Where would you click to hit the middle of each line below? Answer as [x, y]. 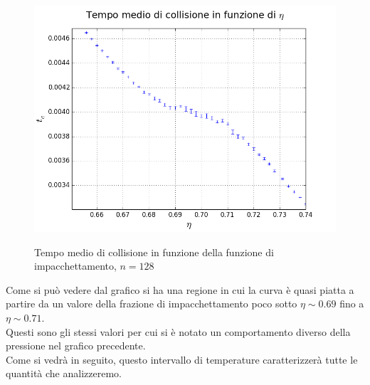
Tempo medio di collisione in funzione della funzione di [154, 252]
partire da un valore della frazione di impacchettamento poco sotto [152, 304]
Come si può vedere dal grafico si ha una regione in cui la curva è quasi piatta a [180, 289]
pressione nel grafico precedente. [76, 346]
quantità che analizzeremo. [64, 373]
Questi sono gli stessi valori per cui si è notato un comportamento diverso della [178, 331]
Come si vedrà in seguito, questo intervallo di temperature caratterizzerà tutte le [182, 359]
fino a [352, 304]
